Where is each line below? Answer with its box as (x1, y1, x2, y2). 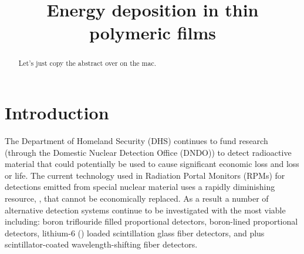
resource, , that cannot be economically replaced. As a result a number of (5, 192, 269, 204)
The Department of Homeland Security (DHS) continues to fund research (5, 134, 268, 146)
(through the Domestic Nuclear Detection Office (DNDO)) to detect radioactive (5, 146, 292, 158)
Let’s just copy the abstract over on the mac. (18, 58, 157, 68)
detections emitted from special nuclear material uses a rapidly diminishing (5, 181, 275, 193)
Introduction (5, 101, 109, 125)
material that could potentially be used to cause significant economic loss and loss (5, 158, 299, 170)
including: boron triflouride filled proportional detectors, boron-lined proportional (5, 215, 298, 228)
